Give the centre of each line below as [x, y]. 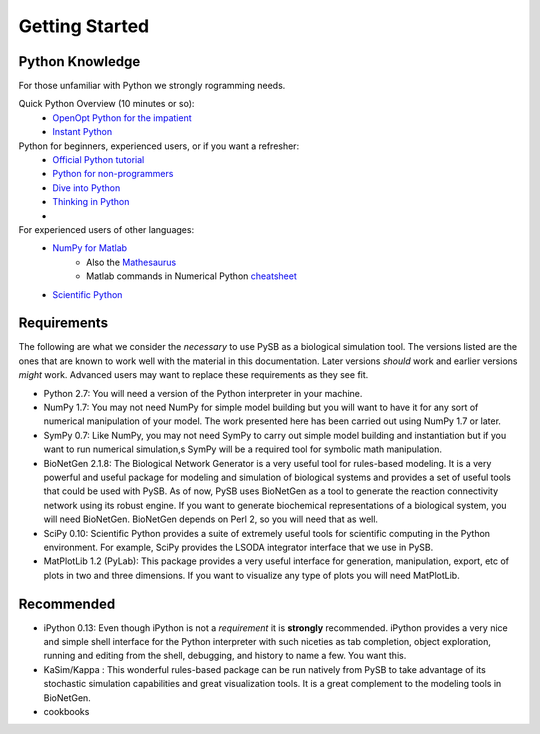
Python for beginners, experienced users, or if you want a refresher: [159, 146]
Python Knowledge [79, 61]
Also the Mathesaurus [131, 262]
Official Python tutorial [98, 160]
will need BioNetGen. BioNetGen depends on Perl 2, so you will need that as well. [211, 519]
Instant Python [82, 132]
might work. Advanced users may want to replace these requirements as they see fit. [193, 375]
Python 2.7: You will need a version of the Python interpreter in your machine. [203, 393]
